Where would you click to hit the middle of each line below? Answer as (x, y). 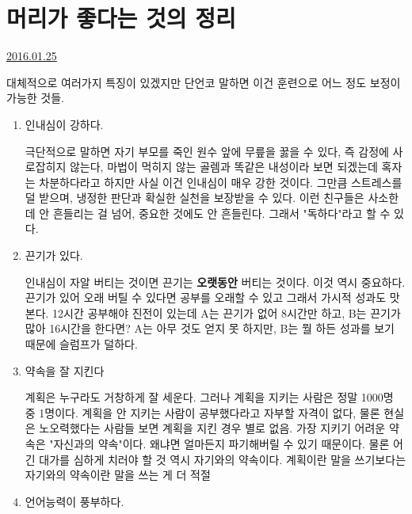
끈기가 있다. (54, 255)
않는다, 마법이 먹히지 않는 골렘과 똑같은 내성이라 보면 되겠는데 (223, 167)
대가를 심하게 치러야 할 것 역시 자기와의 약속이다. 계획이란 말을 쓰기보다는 (223, 459)
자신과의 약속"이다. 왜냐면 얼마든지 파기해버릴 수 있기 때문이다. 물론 (221, 444)
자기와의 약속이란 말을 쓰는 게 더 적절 (118, 475)
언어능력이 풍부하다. (74, 501)
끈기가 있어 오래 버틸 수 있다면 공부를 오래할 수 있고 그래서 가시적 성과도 (206, 297)
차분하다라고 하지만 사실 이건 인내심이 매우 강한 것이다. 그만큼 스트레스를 (221, 182)
